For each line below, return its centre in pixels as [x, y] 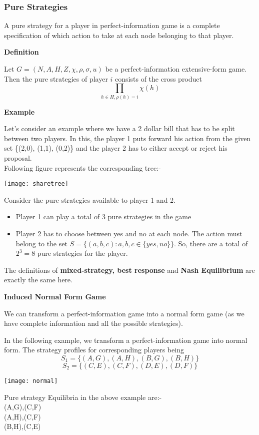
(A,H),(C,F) [22, 416]
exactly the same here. [38, 280]
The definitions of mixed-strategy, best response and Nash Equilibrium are [129, 270]
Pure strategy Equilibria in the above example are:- [83, 397]
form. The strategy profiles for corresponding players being [94, 350]
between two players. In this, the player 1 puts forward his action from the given [127, 138]
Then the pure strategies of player [56, 78]
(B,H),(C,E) [22, 426]
